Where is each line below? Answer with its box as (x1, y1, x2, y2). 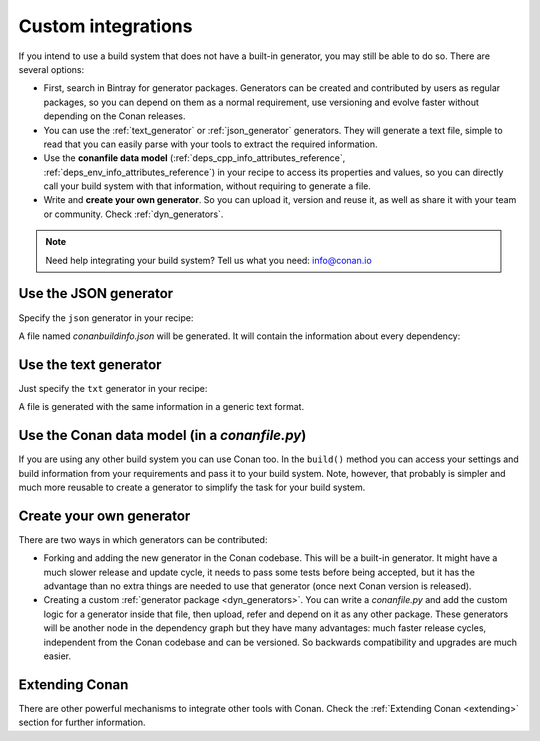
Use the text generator (18, 356, 162, 373)
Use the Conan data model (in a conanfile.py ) (18, 427, 307, 444)
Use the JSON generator (18, 285, 174, 302)
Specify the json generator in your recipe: (18, 311, 194, 324)
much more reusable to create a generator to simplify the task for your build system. (18, 481, 366, 493)
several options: (18, 63, 85, 75)
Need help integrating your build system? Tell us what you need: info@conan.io (45, 254, 372, 266)
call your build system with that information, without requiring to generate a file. (43, 180, 372, 192)
